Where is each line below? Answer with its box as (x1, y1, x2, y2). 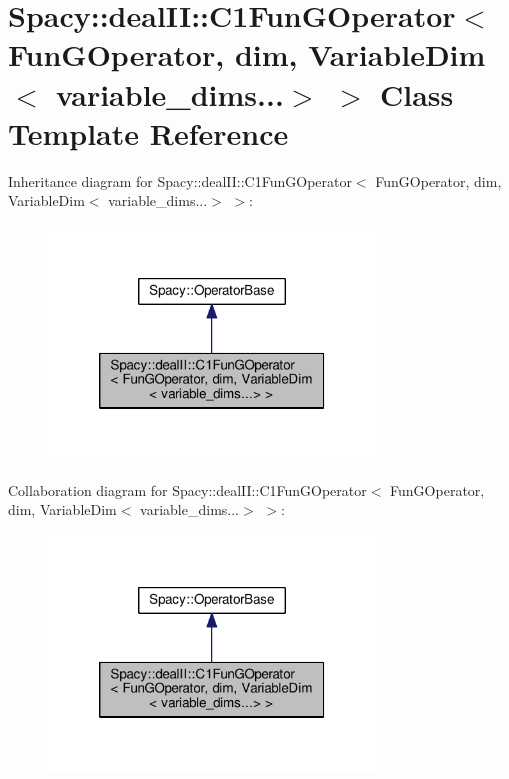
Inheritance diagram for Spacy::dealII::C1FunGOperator (8, 170, 352, 191)
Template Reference (8, 112, 289, 153)
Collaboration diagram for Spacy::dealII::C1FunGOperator (8, 479, 367, 500)
